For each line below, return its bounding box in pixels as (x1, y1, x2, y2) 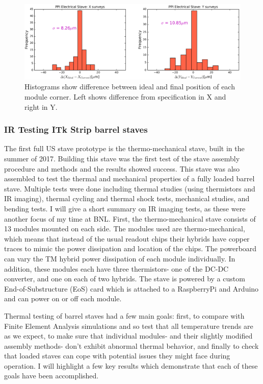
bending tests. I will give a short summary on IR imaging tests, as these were (4, 203, 246, 213)
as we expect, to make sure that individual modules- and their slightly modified (4, 330, 253, 341)
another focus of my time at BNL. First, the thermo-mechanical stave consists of (4, 213, 256, 224)
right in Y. (24, 101, 58, 112)
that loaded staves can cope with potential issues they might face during (4, 350, 230, 361)
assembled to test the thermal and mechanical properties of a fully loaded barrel (4, 173, 255, 184)
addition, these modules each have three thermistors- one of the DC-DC (4, 263, 229, 274)
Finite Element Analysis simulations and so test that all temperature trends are (4, 320, 253, 331)
